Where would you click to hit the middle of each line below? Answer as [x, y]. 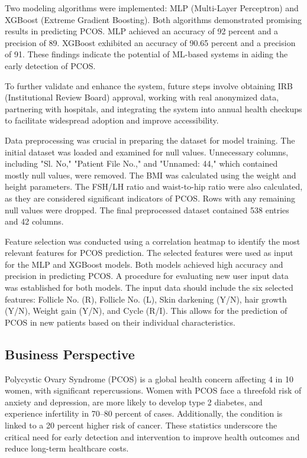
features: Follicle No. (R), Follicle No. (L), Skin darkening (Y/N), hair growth [146, 299]
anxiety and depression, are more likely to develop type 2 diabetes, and [134, 402]
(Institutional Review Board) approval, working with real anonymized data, [142, 97]
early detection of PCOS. [50, 65]
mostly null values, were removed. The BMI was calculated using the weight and [151, 175]
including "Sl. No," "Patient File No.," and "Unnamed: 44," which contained [141, 163]
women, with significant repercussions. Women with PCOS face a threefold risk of [153, 390]
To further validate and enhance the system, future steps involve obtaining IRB [149, 85]
